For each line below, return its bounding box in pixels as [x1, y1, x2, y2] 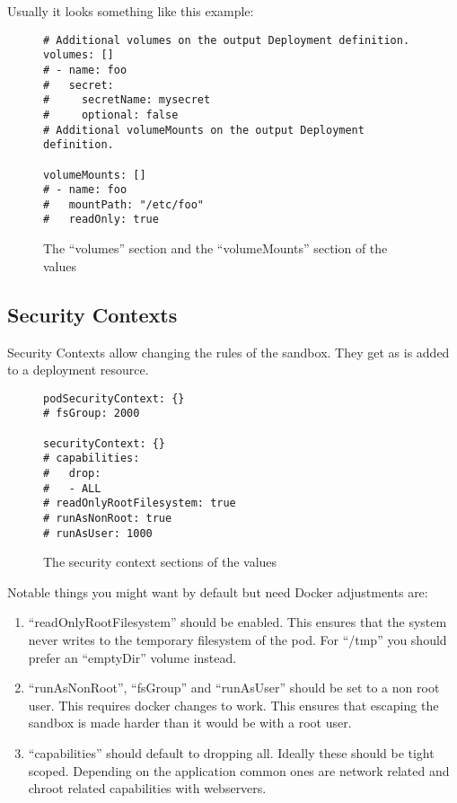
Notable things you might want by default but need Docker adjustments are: [7, 582, 428, 601]
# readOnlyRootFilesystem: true [43, 497, 236, 510]
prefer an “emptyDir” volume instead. [28, 648, 237, 666]
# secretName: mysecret [43, 93, 211, 107]
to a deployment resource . [7, 360, 149, 379]
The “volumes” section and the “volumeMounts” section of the [43, 239, 388, 258]
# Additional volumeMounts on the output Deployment [43, 123, 365, 137]
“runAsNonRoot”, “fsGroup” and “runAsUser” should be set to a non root [28, 678, 440, 697]
